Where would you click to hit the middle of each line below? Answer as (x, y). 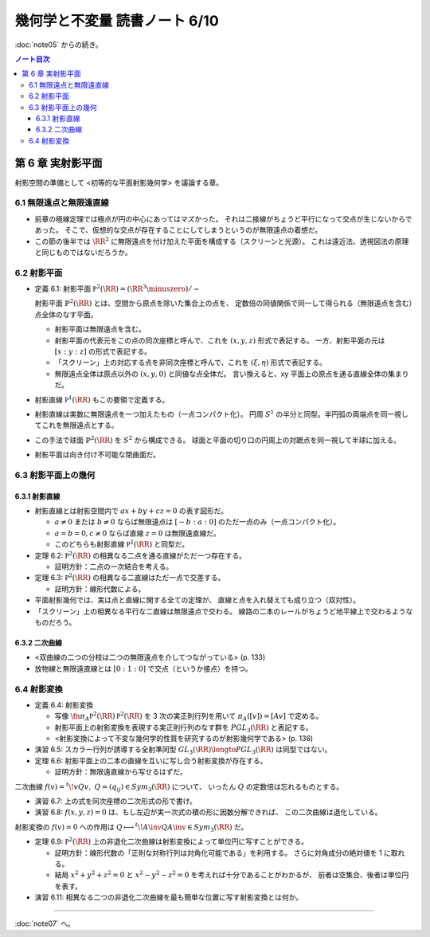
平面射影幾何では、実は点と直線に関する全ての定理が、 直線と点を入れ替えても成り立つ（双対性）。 (197, 600)
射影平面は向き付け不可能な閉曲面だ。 (98, 455)
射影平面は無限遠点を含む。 (100, 329)
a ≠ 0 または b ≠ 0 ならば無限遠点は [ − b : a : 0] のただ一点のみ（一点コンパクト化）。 (197, 522)
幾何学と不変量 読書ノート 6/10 (117, 21)
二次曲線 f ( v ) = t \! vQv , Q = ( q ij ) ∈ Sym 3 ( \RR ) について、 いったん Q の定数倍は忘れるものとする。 (179, 787)
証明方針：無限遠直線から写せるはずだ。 (121, 772)
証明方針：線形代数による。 (100, 589)
